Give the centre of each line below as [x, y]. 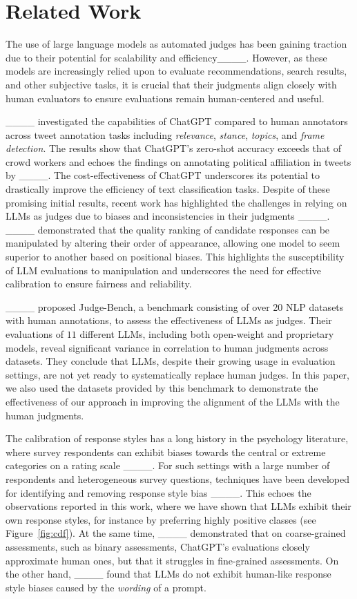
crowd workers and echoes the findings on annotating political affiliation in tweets [178, 161]
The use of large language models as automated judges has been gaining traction [176, 44]
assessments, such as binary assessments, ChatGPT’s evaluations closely [158, 546]
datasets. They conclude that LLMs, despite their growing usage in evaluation [171, 361]
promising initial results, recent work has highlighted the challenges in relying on [176, 202]
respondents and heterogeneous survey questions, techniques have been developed [178, 478]
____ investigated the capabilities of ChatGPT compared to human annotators [177, 121]
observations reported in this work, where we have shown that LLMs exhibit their [178, 506]
